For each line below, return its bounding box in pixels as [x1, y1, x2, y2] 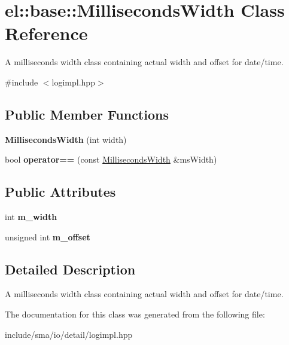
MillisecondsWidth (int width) [5, 133, 127, 145]
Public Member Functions [5, 105, 169, 123]
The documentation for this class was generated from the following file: [5, 308, 265, 320]
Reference [5, 21, 88, 45]
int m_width [5, 210, 57, 223]
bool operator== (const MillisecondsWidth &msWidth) [5, 153, 217, 166]
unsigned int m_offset [5, 230, 90, 243]
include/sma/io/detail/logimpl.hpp [5, 328, 133, 340]
